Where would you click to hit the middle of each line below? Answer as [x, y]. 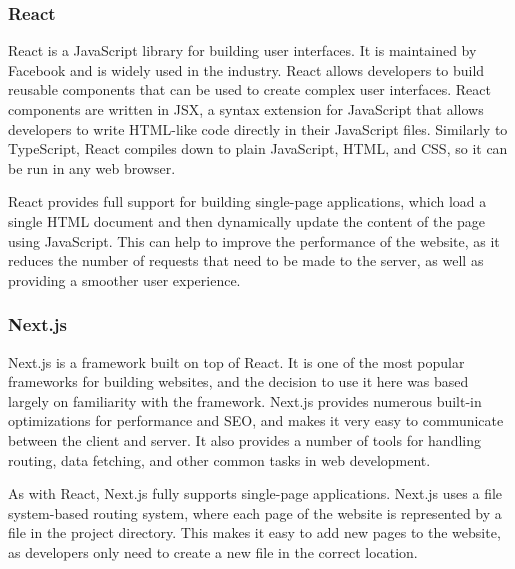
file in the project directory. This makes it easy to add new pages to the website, [254, 532]
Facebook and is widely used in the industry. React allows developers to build [246, 69]
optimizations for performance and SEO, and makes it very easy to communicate [256, 420]
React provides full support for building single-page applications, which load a [247, 201]
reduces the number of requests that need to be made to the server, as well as [246, 260]
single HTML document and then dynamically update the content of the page [247, 220]
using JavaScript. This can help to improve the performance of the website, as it [254, 240]
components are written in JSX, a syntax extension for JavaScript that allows [246, 109]
